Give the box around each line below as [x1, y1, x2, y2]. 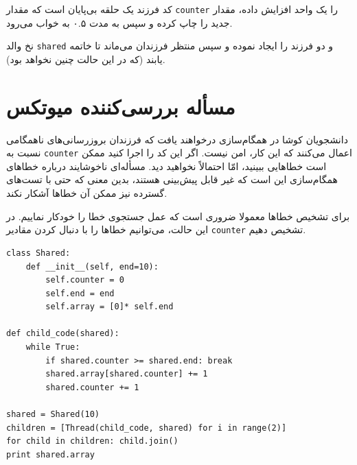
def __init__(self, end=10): [25, 261, 159, 272]
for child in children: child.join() [6, 436, 178, 446]
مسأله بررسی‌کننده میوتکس [6, 92, 235, 120]
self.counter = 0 [45, 275, 124, 285]
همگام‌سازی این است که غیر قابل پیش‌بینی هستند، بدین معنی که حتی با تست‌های [6, 172, 338, 187]
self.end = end [45, 288, 115, 298]
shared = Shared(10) [6, 409, 100, 420]
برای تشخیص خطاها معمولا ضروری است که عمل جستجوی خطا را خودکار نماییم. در [6, 208, 350, 223]
